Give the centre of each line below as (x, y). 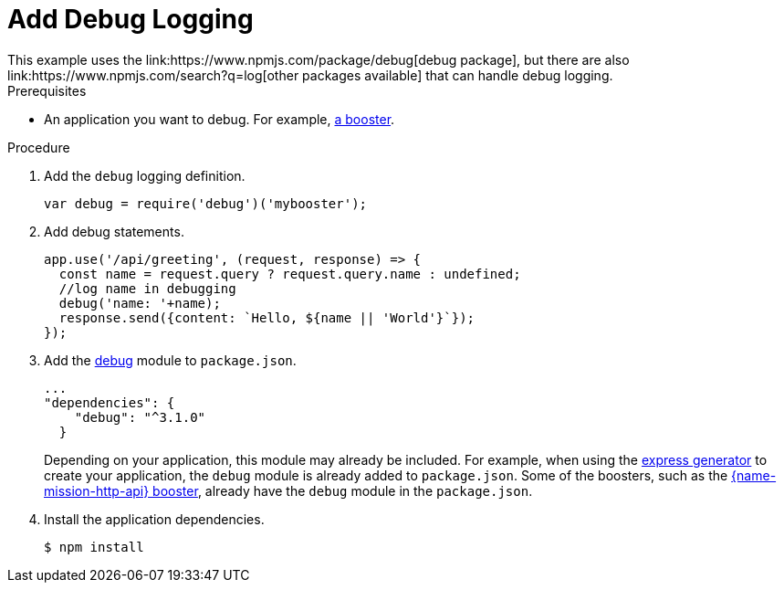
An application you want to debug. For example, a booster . (220, 119)
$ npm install (94, 547)
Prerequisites (47, 90)
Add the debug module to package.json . (170, 360)
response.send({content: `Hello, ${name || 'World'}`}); (267, 317)
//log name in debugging (147, 288)
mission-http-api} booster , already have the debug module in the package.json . (288, 490)
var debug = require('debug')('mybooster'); (206, 203)
